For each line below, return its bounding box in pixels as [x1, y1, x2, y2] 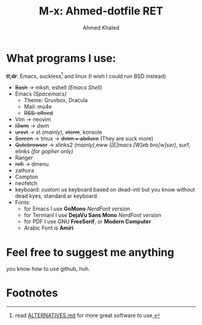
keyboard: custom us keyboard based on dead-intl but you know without [14, 186, 195, 193]
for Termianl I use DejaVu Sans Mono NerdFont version [23, 211, 161, 219]
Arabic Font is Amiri [23, 224, 74, 232]
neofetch [14, 180, 38, 187]
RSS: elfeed [23, 109, 53, 117]
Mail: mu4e [23, 103, 52, 111]
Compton [14, 173, 38, 181]
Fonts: [14, 199, 31, 206]
